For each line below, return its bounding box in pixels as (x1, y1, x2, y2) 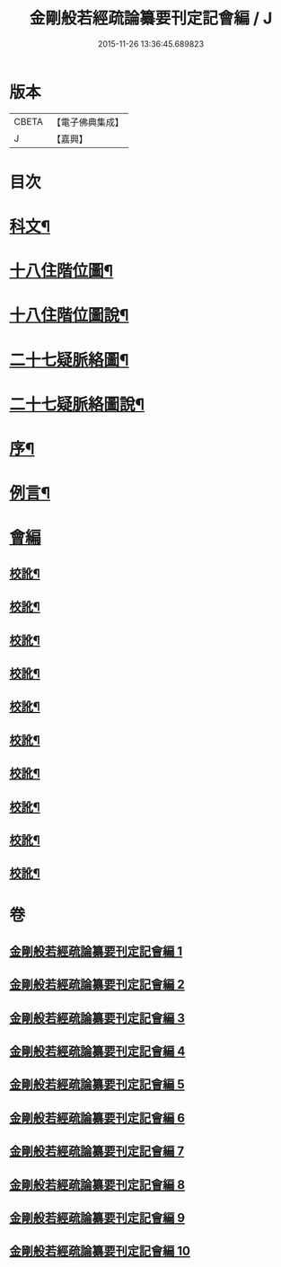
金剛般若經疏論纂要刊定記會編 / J (29, 8, 273, 29)
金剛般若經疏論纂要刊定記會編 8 (9, 1177, 186, 1192)
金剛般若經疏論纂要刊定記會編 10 (9, 1244, 191, 1259)
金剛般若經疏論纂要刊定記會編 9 (9, 1210, 186, 1226)
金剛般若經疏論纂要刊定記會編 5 (9, 1077, 186, 1092)
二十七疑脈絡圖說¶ (9, 394, 145, 414)
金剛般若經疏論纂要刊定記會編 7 (9, 1144, 185, 1159)
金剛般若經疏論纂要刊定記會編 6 (9, 1110, 186, 1125)
